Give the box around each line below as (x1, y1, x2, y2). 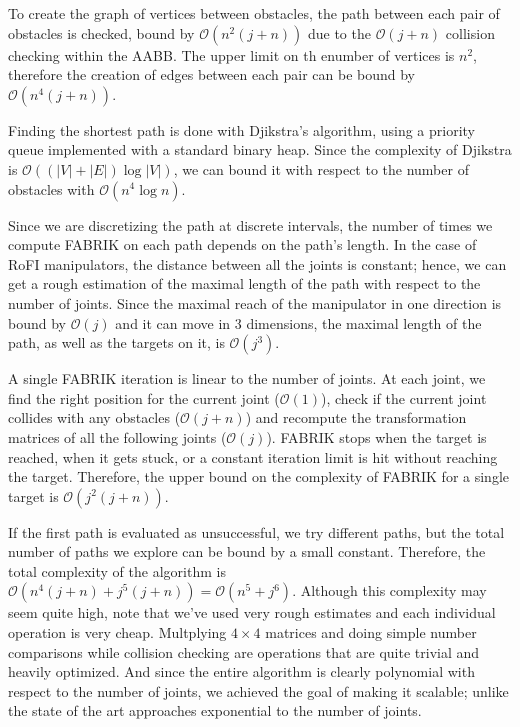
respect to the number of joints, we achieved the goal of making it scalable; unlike (8, 680, 509, 701)
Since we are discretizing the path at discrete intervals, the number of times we (8, 214, 493, 235)
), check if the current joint (321, 387, 487, 408)
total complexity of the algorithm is (8, 560, 226, 581)
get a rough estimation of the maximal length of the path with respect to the (8, 273, 481, 294)
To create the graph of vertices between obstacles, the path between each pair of (8, 3, 500, 23)
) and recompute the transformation (245, 407, 467, 428)
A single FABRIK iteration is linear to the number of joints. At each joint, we (8, 368, 486, 389)
